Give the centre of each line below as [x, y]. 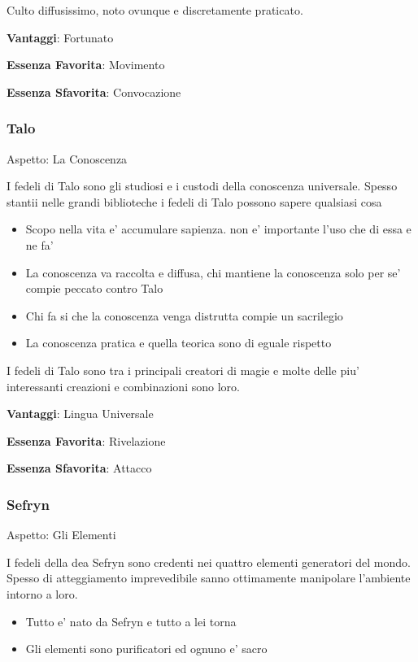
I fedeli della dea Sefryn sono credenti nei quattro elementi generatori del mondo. [209, 562]
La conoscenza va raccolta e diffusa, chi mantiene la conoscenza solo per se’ [213, 272]
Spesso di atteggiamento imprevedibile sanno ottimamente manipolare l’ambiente [209, 578]
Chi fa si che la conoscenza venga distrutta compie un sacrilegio [184, 315]
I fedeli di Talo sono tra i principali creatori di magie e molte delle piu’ [183, 370]
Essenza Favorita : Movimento [86, 65]
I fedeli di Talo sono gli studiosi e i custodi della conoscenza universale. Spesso [202, 186]
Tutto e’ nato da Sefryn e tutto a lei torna [131, 621]
